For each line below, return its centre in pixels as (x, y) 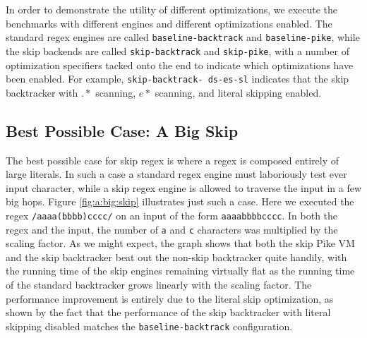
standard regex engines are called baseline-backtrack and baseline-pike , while (183, 37)
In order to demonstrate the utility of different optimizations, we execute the (172, 9)
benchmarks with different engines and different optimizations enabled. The (169, 23)
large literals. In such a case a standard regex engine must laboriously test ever (176, 174)
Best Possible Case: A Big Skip (122, 130)
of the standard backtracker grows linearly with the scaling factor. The (159, 285)
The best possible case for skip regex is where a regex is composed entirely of (173, 160)
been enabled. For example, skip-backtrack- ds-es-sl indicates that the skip (178, 79)
